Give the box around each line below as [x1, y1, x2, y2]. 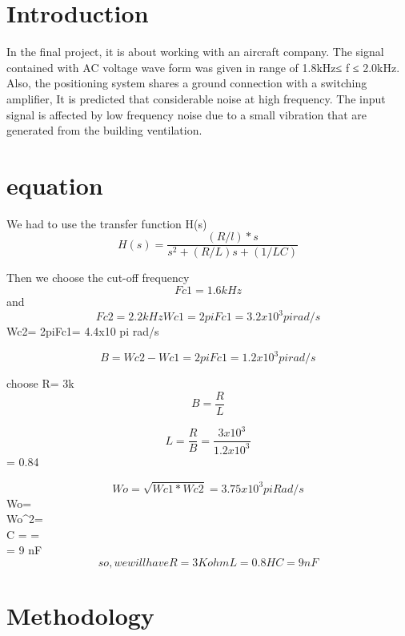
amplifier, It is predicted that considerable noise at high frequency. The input [6, 90, 386, 107]
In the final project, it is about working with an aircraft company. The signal [6, 43, 384, 60]
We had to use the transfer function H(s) [6, 215, 207, 231]
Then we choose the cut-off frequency [6, 269, 190, 286]
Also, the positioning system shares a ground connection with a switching [6, 74, 367, 91]
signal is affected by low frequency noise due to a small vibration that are [6, 106, 367, 123]
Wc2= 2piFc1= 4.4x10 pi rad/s [6, 323, 159, 340]
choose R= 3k [6, 375, 74, 392]
